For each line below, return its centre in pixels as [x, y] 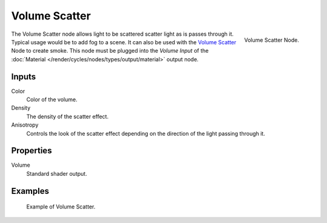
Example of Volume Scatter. [61, 207]
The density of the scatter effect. [68, 116]
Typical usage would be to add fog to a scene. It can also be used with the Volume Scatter [124, 42]
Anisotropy [25, 125]
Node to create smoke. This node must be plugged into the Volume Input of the [110, 51]
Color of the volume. [52, 99]
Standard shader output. [57, 173]
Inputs [24, 77]
